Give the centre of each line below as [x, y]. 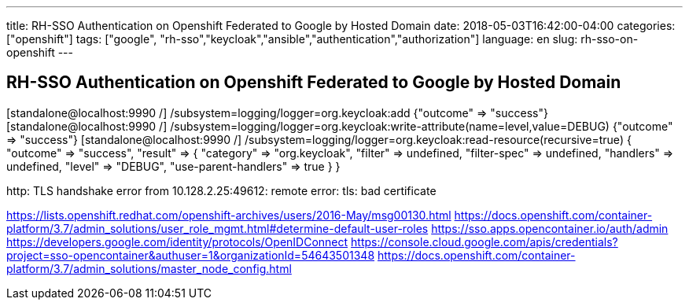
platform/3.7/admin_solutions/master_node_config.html [149, 268]
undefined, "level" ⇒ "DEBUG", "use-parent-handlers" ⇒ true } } [173, 166]
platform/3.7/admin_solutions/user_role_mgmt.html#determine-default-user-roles [217, 228]
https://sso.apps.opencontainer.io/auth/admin [550, 228]
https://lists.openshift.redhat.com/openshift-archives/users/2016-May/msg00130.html [229, 215]
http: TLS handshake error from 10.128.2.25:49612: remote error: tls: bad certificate [221, 190]
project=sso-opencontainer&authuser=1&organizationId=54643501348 [191, 255]
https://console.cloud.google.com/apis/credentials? [485, 241]
